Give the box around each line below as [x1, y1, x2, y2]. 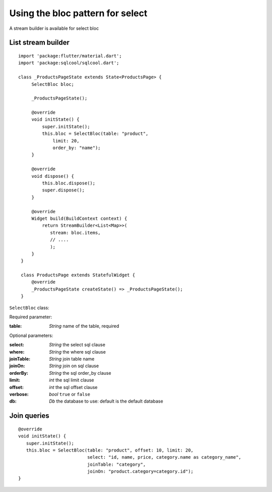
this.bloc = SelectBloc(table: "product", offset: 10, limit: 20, [26, 447, 194, 453]
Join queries [9, 412, 50, 420]
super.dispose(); [42, 187, 85, 193]
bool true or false [49, 391, 91, 397]
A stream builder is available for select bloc [9, 25, 99, 31]
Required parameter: [9, 314, 52, 320]
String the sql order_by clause [49, 370, 111, 376]
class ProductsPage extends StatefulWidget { [21, 272, 135, 278]
